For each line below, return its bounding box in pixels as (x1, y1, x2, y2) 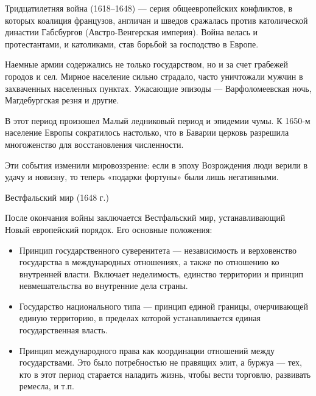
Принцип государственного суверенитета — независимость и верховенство (19, 243, 297, 256)
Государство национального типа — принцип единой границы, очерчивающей (19, 299, 309, 312)
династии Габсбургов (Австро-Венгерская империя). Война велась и (5, 26, 258, 38)
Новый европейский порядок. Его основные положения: (5, 223, 212, 235)
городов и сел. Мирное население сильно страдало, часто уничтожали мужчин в (5, 69, 303, 82)
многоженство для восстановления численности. (5, 137, 184, 150)
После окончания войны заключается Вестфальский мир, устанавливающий (5, 211, 286, 224)
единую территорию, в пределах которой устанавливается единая (19, 311, 261, 324)
